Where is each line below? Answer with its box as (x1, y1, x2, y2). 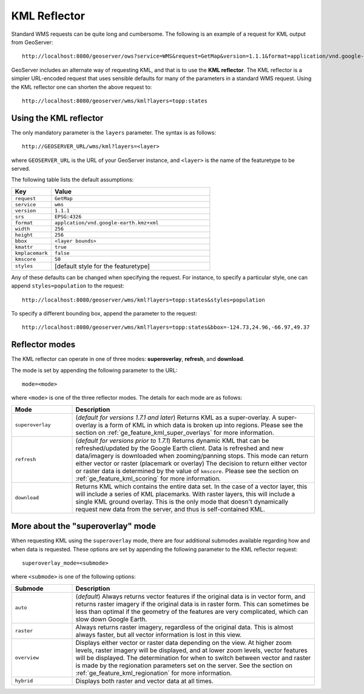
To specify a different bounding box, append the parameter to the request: (11, 309, 197, 317)
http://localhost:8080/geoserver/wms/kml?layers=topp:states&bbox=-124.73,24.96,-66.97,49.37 (22, 324, 310, 331)
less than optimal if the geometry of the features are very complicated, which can (75, 607, 309, 616)
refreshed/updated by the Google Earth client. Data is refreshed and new (75, 443, 284, 452)
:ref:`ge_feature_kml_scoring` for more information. (75, 474, 221, 482)
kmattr (15, 243, 33, 250)
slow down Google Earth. (75, 615, 147, 623)
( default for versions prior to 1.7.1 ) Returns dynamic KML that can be (75, 436, 269, 445)
